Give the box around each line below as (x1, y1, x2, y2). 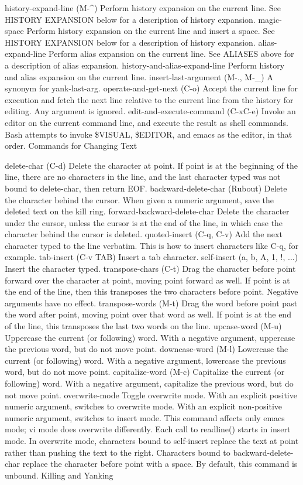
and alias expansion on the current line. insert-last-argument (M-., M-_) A (5, 70, 273, 83)
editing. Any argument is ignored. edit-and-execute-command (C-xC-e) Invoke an (5, 105, 296, 117)
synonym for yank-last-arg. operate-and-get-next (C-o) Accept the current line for (5, 82, 298, 94)
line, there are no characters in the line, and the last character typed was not (5, 170, 281, 183)
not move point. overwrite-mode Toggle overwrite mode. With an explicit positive (5, 388, 297, 401)
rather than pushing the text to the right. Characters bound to (5, 446, 230, 458)
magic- (258, 13, 282, 25)
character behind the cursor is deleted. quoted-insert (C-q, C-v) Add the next (5, 228, 283, 240)
